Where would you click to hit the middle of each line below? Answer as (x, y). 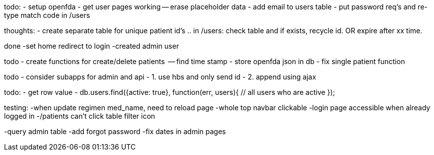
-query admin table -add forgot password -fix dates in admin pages (115, 131)
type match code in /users (47, 15)
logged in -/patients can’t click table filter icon (80, 116)
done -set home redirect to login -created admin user (92, 46)
